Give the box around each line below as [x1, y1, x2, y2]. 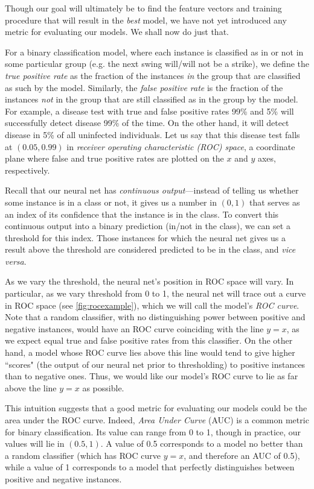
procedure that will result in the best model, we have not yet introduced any [5, 13, 287, 26]
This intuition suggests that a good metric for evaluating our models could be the [5, 402, 307, 414]
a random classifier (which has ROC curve [5, 449, 161, 461]
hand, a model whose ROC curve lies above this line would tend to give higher [5, 346, 295, 359]
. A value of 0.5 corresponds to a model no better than [100, 437, 303, 450]
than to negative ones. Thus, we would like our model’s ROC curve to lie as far [5, 370, 298, 382]
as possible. [82, 381, 124, 394]
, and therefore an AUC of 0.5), [184, 449, 300, 461]
